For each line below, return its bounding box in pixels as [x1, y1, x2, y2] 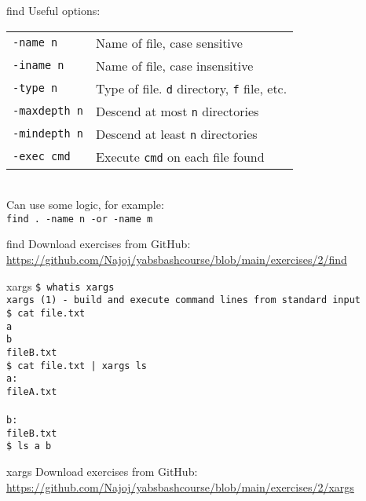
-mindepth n [13, 127, 84, 141]
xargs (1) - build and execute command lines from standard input [6, 294, 361, 306]
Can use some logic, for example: [6, 196, 164, 213]
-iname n [13, 59, 64, 72]
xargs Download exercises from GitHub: [6, 463, 198, 480]
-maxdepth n [13, 104, 84, 118]
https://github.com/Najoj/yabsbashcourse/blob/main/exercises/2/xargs [6, 478, 354, 495]
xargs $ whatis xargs [6, 277, 115, 294]
